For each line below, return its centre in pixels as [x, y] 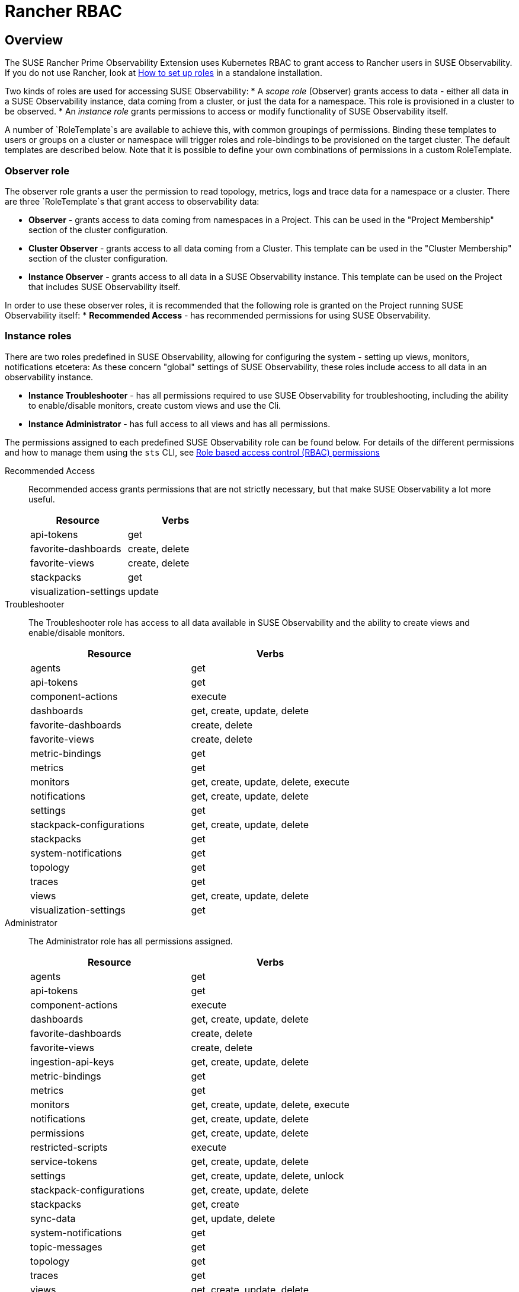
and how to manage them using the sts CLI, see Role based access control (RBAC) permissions [192, 452]
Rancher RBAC [63, 11]
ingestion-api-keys [72, 1062]
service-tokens [64, 1161]
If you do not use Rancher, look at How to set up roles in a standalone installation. [164, 73]
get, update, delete [233, 1218]
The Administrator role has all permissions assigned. [131, 941]
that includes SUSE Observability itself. [104, 287]
